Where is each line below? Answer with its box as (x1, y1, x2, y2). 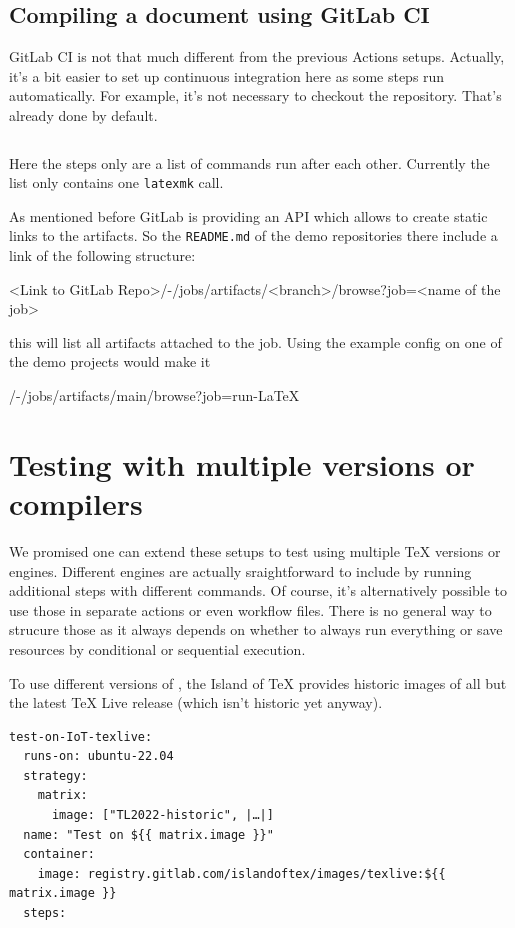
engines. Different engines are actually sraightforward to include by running (9, 560, 472, 581)
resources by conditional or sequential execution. (9, 638, 306, 659)
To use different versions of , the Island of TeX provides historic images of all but (9, 672, 507, 693)
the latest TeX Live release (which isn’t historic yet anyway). (9, 692, 383, 713)
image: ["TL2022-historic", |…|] (51, 808, 274, 823)
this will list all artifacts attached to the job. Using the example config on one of (9, 331, 502, 352)
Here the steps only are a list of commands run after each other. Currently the (9, 152, 490, 173)
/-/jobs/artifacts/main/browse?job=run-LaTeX (9, 385, 300, 406)
